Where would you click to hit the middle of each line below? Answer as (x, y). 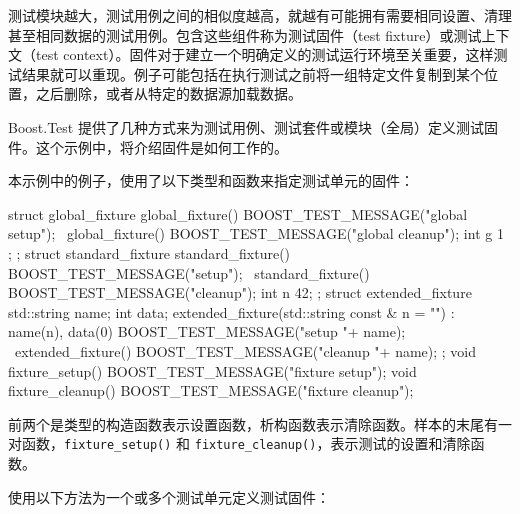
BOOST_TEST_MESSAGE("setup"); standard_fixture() (189, 272)
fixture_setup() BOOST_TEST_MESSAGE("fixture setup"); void (212, 370)
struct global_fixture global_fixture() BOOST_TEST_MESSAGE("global (238, 213)
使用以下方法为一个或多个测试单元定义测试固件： (169, 496)
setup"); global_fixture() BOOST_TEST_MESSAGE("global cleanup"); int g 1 (256, 233)
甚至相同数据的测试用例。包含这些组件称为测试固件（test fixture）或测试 (245, 34)
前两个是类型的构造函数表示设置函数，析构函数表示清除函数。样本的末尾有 (253, 423)
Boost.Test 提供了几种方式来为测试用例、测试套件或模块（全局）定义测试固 (253, 126)
